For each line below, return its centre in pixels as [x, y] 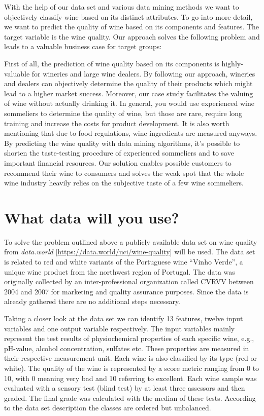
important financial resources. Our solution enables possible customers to [118, 162]
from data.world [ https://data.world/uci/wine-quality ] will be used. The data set [130, 252]
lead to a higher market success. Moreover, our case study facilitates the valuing [129, 93]
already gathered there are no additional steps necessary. [92, 301]
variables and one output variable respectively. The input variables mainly [120, 328]
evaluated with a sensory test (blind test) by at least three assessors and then [125, 388]
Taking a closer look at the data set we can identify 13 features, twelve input [124, 318]
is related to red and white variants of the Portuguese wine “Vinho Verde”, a [124, 261]
